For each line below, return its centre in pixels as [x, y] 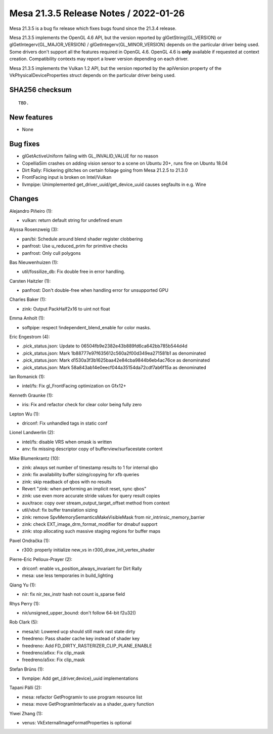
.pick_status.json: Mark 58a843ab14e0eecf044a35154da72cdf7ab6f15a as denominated [114, 367]
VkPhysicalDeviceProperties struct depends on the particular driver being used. [93, 75]
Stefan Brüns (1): [27, 669]
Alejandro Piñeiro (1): [31, 211]
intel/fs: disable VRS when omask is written [67, 442]
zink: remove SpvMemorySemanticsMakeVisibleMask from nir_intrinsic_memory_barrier [113, 517]
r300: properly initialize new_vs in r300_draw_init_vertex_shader [88, 550]
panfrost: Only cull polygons [51, 253]
